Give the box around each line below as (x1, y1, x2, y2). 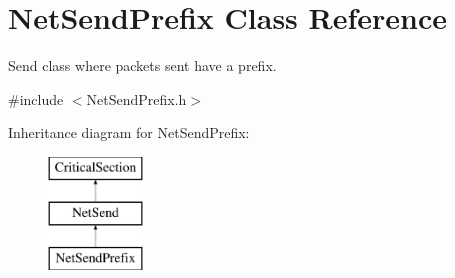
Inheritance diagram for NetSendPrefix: (8, 122, 250, 143)
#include (8, 88, 64, 109)
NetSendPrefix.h (86, 88, 187, 109)
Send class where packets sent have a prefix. (8, 55, 277, 76)
